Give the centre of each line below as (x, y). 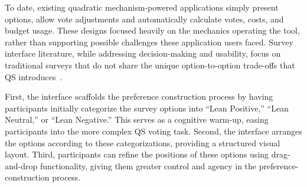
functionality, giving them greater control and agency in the (148, 165)
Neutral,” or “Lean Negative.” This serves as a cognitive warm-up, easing (137, 119)
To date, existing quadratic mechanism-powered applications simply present (142, 7)
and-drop (21, 165)
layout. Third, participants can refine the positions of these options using (137, 154)
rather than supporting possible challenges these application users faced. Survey (149, 42)
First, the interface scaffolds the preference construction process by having (139, 96)
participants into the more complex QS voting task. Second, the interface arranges (153, 131)
